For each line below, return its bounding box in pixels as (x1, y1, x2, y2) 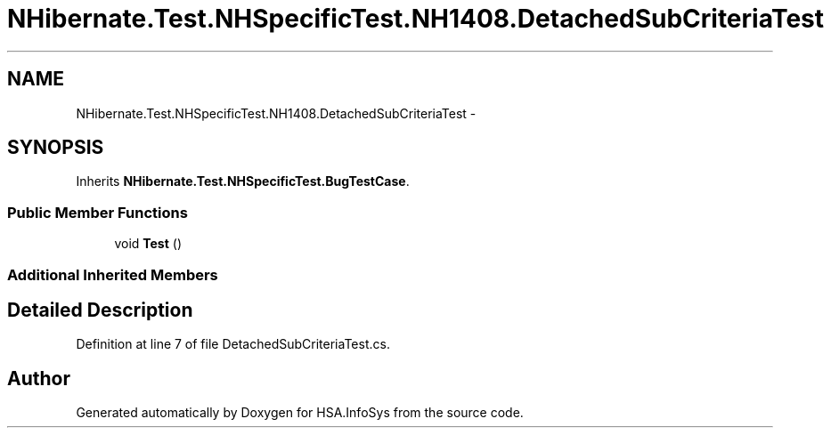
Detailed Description (7, 298, 193, 321)
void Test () (114, 236, 182, 252)
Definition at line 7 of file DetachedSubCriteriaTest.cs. (76, 336, 390, 352)
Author (7, 367, 70, 390)
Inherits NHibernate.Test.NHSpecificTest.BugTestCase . (76, 173, 410, 189)
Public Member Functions (7, 203, 188, 222)
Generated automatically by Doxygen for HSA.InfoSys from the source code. (76, 405, 524, 421)
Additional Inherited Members (7, 265, 218, 284)
